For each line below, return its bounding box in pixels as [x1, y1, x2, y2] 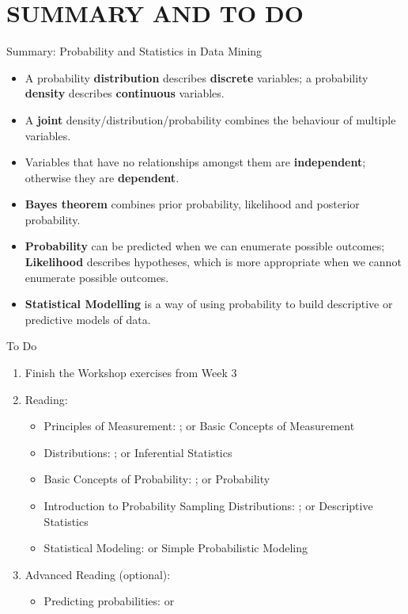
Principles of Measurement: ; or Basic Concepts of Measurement [43, 418, 355, 434]
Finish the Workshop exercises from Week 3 [25, 364, 237, 381]
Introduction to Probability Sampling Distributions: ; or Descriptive [43, 498, 373, 513]
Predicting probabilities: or [43, 593, 175, 609]
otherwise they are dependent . [25, 169, 179, 185]
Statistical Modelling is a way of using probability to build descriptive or [25, 296, 393, 312]
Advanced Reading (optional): [25, 566, 171, 582]
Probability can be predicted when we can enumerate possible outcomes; [25, 238, 385, 254]
